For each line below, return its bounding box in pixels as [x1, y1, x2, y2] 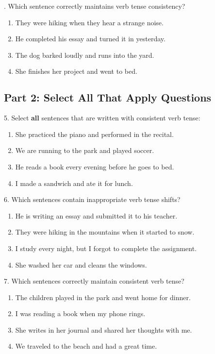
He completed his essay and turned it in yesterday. [15, 34, 165, 44]
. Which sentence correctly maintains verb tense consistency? [4, 1, 185, 11]
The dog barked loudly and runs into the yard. [15, 50, 154, 60]
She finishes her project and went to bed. [15, 66, 137, 76]
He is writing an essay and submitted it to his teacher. [15, 210, 178, 220]
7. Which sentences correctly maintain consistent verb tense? [4, 276, 184, 286]
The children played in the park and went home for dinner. [15, 292, 191, 302]
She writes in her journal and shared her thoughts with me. [15, 324, 192, 335]
